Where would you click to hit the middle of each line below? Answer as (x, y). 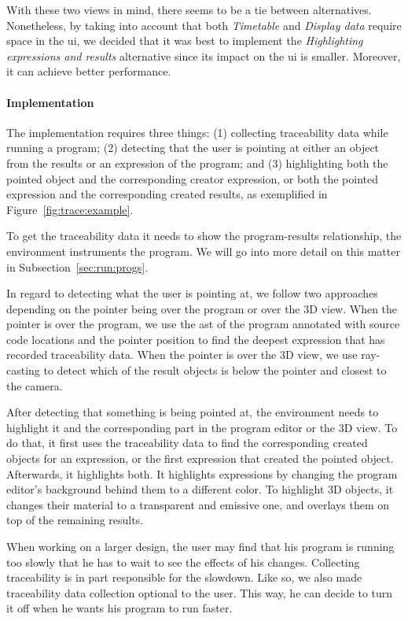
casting (23, 370)
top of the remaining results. (75, 520)
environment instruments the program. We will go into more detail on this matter (203, 251)
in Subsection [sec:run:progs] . (77, 266)
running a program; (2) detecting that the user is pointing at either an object (193, 148)
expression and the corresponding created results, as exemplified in (167, 194)
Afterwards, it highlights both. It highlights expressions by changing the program (202, 473)
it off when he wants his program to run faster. (119, 608)
